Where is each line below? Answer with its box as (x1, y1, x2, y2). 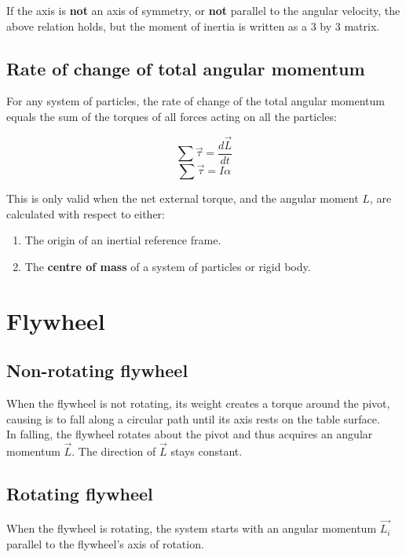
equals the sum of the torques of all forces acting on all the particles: (6, 108, 337, 124)
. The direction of (71, 443, 156, 460)
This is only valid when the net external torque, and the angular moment (6, 190, 359, 207)
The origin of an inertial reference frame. (24, 232, 221, 248)
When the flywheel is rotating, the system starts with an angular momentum (6, 520, 377, 537)
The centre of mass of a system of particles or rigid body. (24, 258, 311, 274)
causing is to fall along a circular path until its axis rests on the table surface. (6, 410, 380, 427)
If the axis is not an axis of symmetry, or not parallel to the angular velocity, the (6, 2, 401, 18)
